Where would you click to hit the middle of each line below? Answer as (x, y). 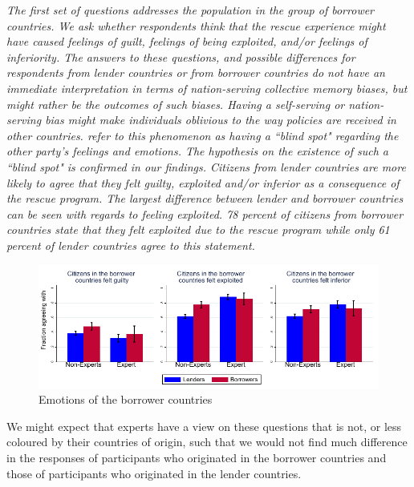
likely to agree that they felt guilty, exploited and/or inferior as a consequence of (203, 182)
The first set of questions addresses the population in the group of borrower (191, 10)
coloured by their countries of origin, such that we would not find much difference (207, 442)
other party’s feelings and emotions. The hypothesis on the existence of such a (197, 151)
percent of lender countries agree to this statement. (131, 245)
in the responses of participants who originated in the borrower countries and (197, 458)
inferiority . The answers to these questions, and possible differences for (181, 56)
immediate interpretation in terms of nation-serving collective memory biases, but (207, 88)
